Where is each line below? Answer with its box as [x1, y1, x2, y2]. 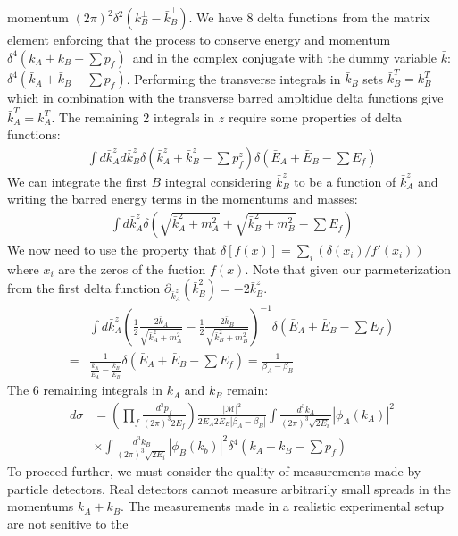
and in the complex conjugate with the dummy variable [132, 47, 437, 66]
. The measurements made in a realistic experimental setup [121, 497, 445, 515]
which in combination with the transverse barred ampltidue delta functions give [7, 88, 444, 107]
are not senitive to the [7, 514, 129, 532]
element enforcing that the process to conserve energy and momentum [7, 30, 391, 48]
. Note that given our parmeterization [245, 259, 452, 278]
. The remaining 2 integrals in [51, 107, 215, 126]
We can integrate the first [7, 172, 147, 190]
